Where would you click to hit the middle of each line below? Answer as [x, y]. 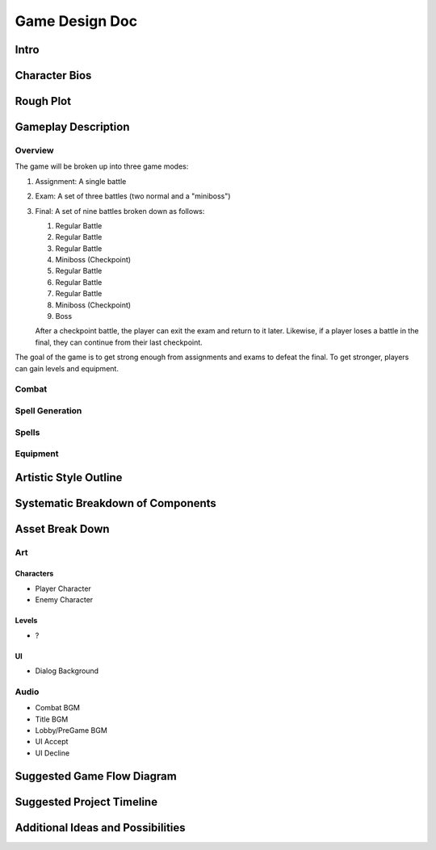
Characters [34, 574]
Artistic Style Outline [69, 477]
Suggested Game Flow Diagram [96, 776]
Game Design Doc [76, 21]
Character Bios [53, 75]
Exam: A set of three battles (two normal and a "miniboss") [133, 196]
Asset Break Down [62, 529]
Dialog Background [67, 671]
